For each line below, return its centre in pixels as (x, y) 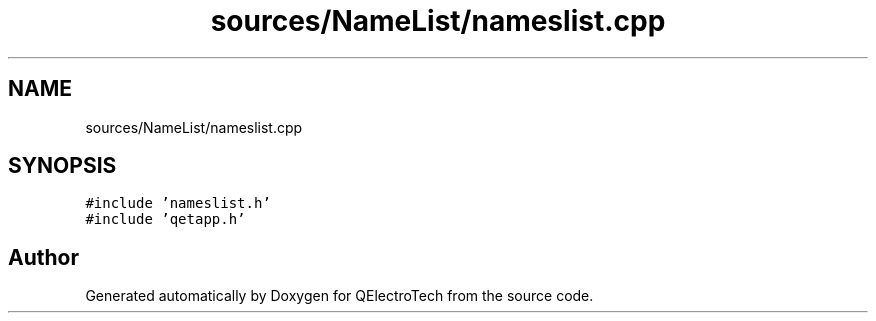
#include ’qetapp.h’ (165, 219)
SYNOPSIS (62, 166)
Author (43, 257)
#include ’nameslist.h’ (178, 203)
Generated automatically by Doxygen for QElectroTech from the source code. (339, 296)
